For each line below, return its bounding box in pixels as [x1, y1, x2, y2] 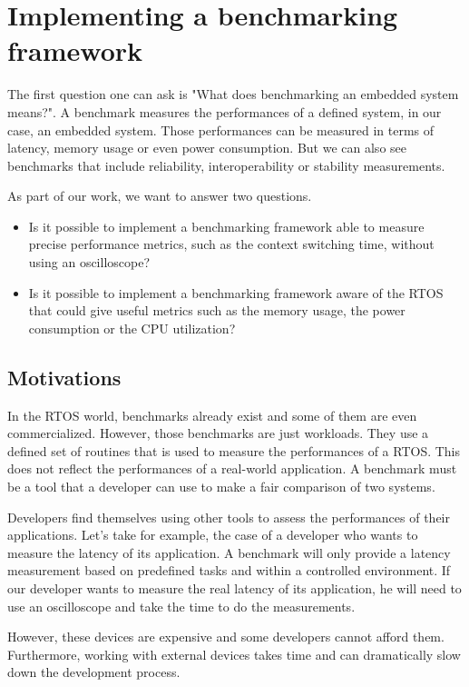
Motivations [7, 363, 122, 391]
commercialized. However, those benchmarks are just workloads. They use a [7, 423, 429, 443]
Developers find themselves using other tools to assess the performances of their [7, 507, 450, 526]
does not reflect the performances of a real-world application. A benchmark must [7, 459, 457, 478]
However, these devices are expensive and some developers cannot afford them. [7, 627, 445, 646]
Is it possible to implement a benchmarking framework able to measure [28, 216, 425, 235]
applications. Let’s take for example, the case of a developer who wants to [7, 525, 418, 544]
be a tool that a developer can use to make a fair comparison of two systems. [7, 477, 435, 496]
